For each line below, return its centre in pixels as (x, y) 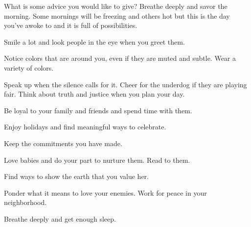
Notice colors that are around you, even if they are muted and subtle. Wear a (120, 58)
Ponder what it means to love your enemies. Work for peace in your (105, 192)
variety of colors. (29, 67)
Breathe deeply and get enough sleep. (60, 218)
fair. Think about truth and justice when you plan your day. (94, 94)
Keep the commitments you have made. (63, 143)
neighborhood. (25, 202)
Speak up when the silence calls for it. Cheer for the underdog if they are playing (125, 84)
